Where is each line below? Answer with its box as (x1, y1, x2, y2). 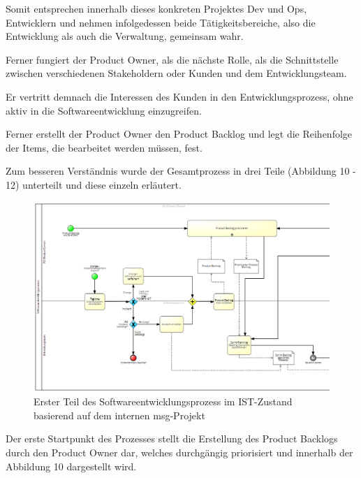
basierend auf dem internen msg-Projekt (34, 407, 205, 422)
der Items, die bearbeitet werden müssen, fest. (6, 140, 202, 154)
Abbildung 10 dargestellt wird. (6, 458, 137, 473)
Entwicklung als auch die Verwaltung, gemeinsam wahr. (6, 29, 244, 43)
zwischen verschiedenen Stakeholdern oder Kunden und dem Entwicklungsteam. (6, 66, 347, 80)
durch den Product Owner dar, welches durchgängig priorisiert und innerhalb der (6, 444, 353, 459)
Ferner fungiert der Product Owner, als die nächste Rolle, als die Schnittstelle (6, 52, 339, 66)
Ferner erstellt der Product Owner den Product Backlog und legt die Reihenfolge (6, 126, 353, 141)
